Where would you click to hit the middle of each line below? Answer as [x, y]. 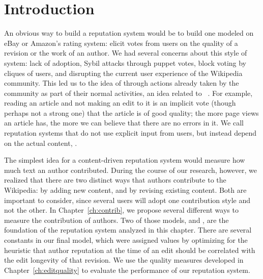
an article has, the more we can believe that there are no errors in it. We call [124, 123]
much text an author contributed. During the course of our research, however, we [130, 170]
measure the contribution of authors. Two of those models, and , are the [116, 220]
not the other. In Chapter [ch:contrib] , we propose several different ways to [121, 210]
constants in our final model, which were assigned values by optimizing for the [126, 240]
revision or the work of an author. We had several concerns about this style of [126, 53]
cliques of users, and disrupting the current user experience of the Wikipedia [123, 73]
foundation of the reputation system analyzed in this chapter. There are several [128, 230]
